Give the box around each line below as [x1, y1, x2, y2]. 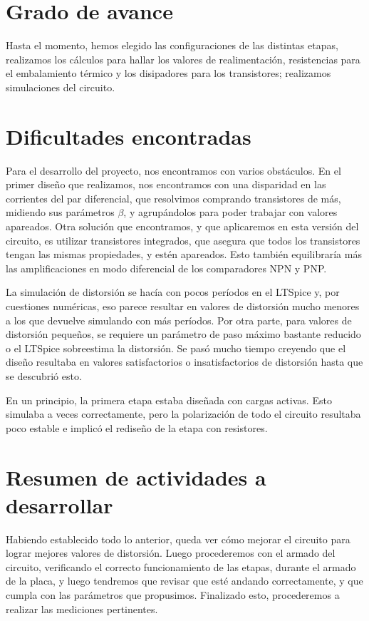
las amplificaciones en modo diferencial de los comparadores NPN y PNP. [6, 260, 327, 275]
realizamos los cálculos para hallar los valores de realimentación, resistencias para [6, 51, 360, 66]
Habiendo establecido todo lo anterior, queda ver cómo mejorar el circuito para [6, 531, 350, 546]
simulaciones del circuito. [6, 79, 115, 94]
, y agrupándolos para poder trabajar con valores [123, 205, 338, 220]
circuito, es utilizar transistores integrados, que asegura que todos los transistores [6, 232, 360, 247]
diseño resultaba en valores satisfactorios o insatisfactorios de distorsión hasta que [6, 354, 363, 369]
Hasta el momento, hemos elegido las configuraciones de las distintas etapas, [6, 38, 338, 53]
